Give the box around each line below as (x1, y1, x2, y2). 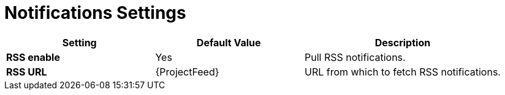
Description (374, 36, 431, 49)
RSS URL (6, 65, 47, 78)
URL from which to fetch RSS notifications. (304, 65, 501, 78)
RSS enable (6, 51, 60, 63)
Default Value (196, 36, 261, 49)
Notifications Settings (4, 2, 186, 23)
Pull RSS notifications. (304, 51, 406, 63)
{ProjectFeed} (155, 65, 219, 78)
